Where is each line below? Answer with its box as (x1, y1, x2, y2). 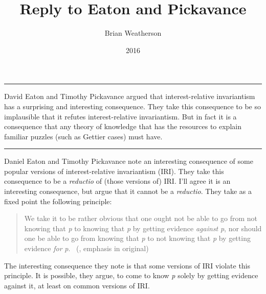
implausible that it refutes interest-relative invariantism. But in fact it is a (4, 111, 237, 121)
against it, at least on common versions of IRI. (4, 280, 150, 290)
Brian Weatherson (104, 28, 162, 38)
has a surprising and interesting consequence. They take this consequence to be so (4, 101, 261, 111)
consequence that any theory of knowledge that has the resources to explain (4, 121, 241, 132)
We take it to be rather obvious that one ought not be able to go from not (24, 213, 257, 224)
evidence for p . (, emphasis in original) (24, 243, 149, 254)
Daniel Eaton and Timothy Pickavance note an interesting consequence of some (4, 156, 253, 166)
